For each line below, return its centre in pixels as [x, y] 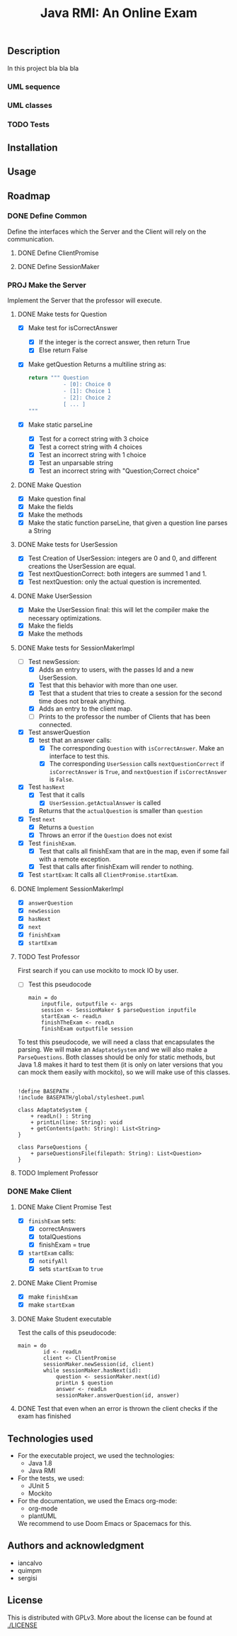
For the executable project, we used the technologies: [96, 1456]
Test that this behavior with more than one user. [108, 685]
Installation [33, 147]
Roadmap [29, 196]
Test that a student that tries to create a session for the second [131, 693]
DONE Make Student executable [64, 1319]
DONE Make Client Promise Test [64, 1207]
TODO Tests [28, 124]
